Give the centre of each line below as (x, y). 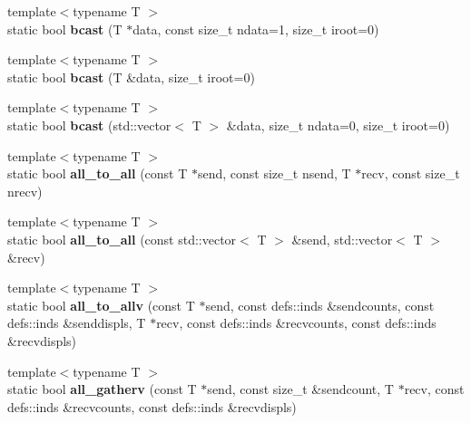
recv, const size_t (411, 173)
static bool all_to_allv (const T (101, 305)
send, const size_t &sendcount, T (300, 389)
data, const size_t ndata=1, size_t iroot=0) (256, 29)
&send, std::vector (342, 239)
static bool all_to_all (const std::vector (122, 239)
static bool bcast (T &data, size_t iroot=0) (131, 77)
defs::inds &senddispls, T (77, 323)
